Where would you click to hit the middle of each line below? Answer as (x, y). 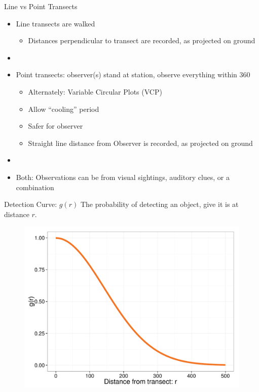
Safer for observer (55, 126)
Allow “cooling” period (64, 109)
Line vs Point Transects (41, 6)
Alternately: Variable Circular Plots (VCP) (95, 91)
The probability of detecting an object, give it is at (159, 204)
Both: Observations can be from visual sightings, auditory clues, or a (123, 177)
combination (35, 187)
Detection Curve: (31, 204)
